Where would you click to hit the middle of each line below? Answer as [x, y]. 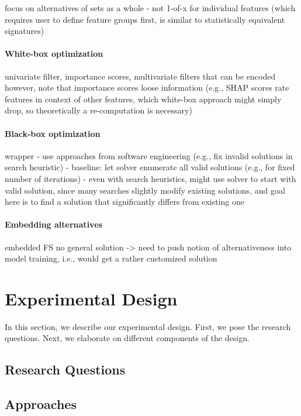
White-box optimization [54, 54]
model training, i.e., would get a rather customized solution [111, 258]
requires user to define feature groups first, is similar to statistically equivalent [145, 19]
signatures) [25, 31]
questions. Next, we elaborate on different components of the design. [127, 338]
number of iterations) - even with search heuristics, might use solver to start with [150, 178]
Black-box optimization [53, 133]
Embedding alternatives [53, 224]
